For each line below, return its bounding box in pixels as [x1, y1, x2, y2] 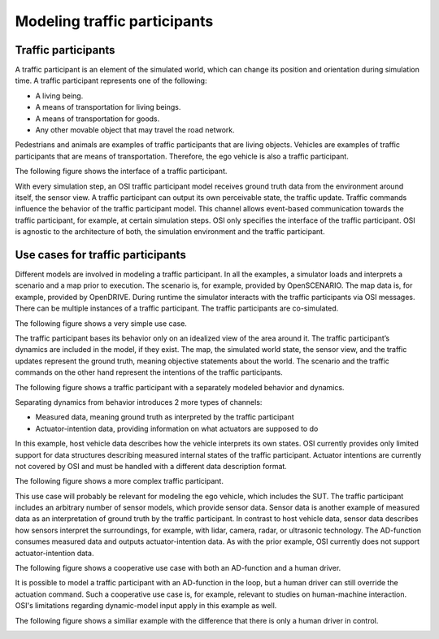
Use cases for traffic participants [15, 248, 186, 262]
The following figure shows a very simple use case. [15, 318, 187, 328]
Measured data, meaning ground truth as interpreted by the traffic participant [35, 412, 294, 422]
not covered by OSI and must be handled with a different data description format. [15, 461, 288, 471]
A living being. [35, 90, 84, 101]
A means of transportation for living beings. [35, 102, 181, 112]
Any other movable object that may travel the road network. [35, 125, 235, 135]
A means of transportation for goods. [35, 114, 160, 124]
